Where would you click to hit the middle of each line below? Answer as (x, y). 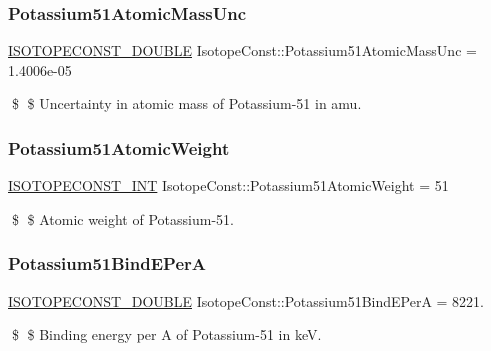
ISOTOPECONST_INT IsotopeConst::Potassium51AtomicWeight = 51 (228, 185)
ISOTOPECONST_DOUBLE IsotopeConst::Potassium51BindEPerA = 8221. (246, 300)
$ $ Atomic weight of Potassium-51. (122, 218)
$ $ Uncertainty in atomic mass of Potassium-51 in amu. (186, 103)
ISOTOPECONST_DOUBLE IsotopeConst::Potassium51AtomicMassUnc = (242, 50)
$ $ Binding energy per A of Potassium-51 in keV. (166, 334)
